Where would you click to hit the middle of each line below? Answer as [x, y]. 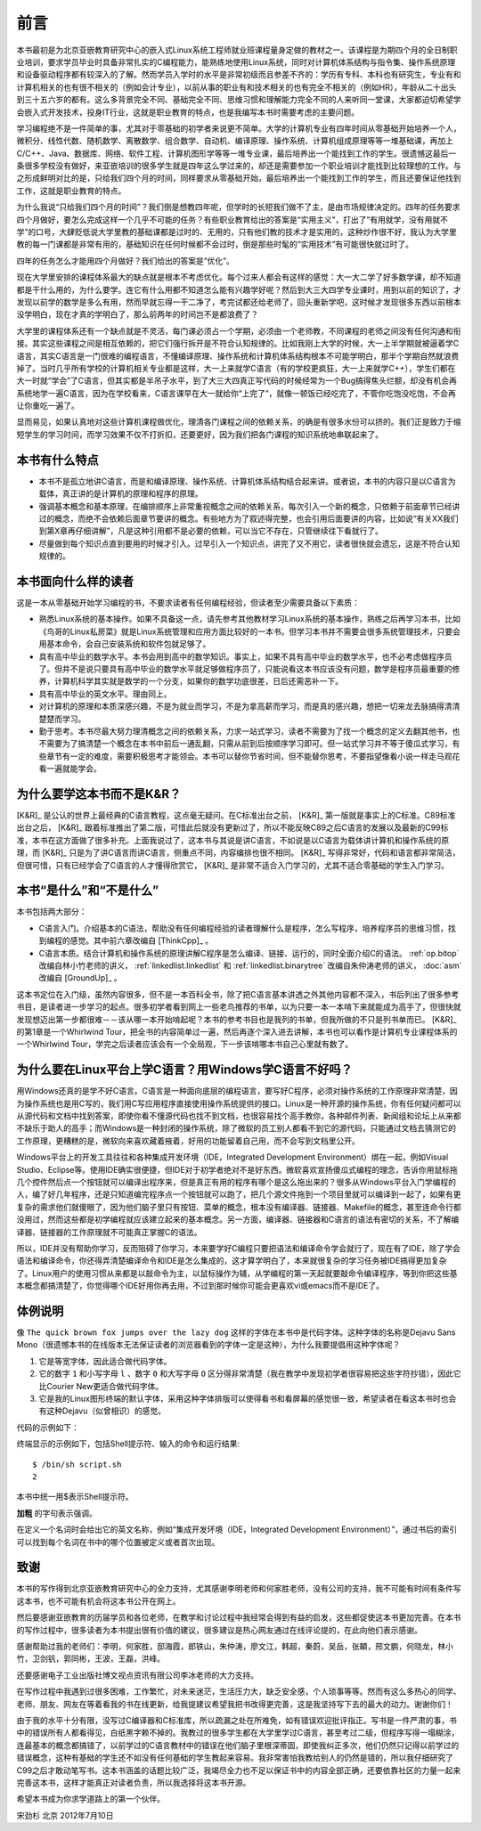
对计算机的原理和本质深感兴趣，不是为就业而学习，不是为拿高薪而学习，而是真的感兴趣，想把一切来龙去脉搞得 [241, 706]
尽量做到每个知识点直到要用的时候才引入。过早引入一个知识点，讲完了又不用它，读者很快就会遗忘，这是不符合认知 [249, 543]
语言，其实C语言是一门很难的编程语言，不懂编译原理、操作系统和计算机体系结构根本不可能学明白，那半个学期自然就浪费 [238, 355]
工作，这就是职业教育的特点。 [71, 191]
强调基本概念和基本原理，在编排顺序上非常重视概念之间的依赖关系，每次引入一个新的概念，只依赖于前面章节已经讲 [249, 506]
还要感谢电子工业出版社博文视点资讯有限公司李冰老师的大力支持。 [137, 1675]
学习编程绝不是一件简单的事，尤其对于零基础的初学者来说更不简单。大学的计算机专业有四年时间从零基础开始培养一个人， [239, 128]
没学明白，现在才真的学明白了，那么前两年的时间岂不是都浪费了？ [137, 314]
